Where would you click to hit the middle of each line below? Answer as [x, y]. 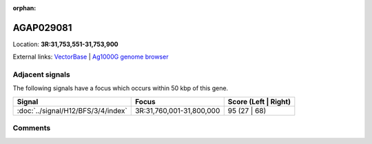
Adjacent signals [41, 74]
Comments [32, 128]
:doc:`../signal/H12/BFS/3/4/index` [72, 110]
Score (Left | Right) [259, 101]
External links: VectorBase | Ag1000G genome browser [91, 57]
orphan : [24, 8]
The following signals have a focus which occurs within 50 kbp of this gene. [121, 88]
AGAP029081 [42, 28]
